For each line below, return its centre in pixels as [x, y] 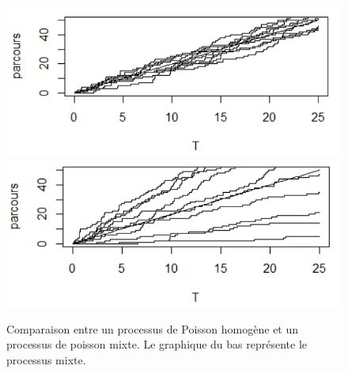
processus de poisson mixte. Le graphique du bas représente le [157, 344]
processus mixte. [46, 359]
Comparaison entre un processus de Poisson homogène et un [153, 328]
